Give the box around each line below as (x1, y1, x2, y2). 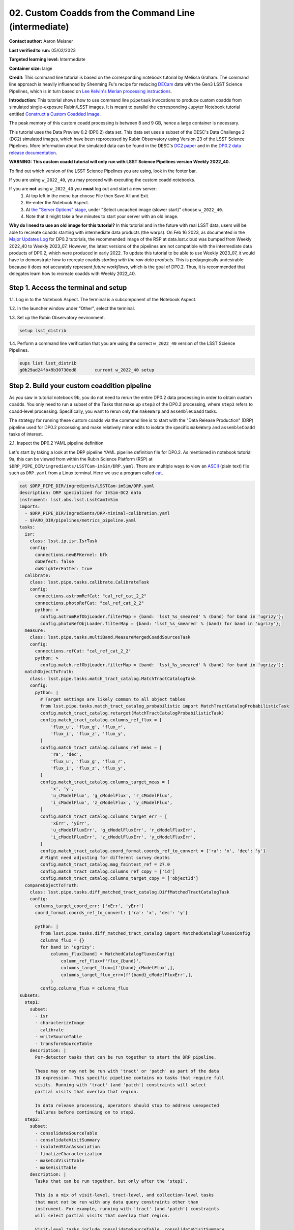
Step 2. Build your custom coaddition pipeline (9, 381, 152, 390)
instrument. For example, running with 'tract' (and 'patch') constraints (35, 1206, 219, 1211)
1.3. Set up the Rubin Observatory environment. (9, 314, 105, 320)
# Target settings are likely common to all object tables (40, 696, 186, 702)
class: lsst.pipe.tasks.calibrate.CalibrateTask (29, 580, 149, 585)
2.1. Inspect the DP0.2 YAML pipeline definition (9, 440, 104, 446)
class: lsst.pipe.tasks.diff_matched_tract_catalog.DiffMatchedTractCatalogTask (29, 889, 230, 895)
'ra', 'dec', (50, 752, 82, 757)
